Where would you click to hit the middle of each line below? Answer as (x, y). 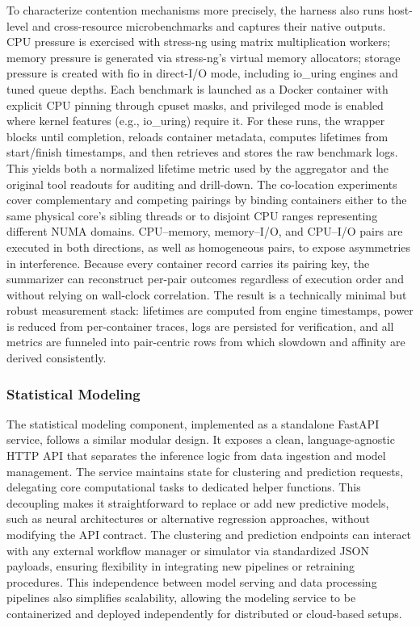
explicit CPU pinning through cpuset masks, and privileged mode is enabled (195, 104)
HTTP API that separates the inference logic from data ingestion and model (196, 456)
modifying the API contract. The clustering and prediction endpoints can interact (209, 535)
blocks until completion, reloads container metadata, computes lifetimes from (197, 136)
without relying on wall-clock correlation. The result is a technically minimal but (207, 294)
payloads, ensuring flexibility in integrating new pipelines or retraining (181, 566)
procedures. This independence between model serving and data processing (192, 581)
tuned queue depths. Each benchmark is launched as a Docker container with (197, 88)
